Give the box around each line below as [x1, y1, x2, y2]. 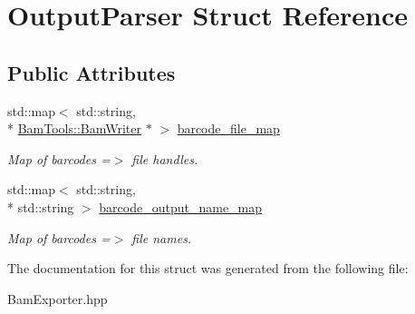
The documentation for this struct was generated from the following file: [7, 259, 409, 278]
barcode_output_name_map [99, 197, 263, 216]
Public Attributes [7, 58, 176, 86]
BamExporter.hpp [7, 289, 108, 308]
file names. [131, 228, 192, 247]
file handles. [131, 149, 198, 168]
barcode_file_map [177, 119, 280, 138]
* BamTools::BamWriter [7, 119, 141, 138]
